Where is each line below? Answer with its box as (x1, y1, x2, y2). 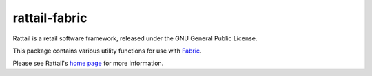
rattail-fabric (12, 10, 87, 25)
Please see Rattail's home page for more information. (12, 59, 164, 68)
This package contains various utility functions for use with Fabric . (12, 47, 202, 55)
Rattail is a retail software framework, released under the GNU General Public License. (12, 34, 258, 42)
